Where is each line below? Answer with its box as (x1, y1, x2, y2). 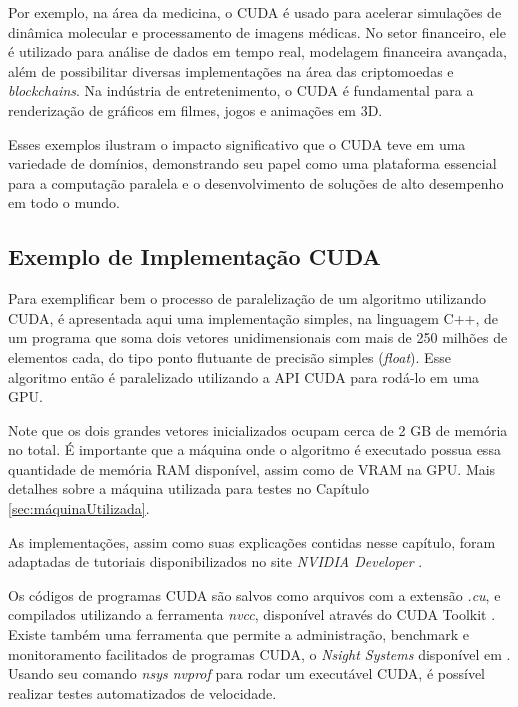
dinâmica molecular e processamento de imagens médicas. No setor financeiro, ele (8, 21, 506, 42)
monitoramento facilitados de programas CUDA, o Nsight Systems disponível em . (8, 643, 511, 664)
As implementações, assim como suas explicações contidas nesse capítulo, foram (8, 531, 496, 552)
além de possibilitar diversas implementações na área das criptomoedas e (8, 60, 454, 81)
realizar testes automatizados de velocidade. (8, 682, 277, 703)
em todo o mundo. (8, 192, 120, 213)
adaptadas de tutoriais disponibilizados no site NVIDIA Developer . (8, 551, 423, 572)
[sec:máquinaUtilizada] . (8, 498, 150, 519)
